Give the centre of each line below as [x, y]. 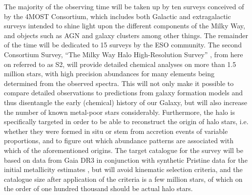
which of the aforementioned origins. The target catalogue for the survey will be [124, 150]
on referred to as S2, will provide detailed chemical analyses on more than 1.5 [120, 64]
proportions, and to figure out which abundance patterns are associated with [119, 141]
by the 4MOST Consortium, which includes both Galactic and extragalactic [117, 16]
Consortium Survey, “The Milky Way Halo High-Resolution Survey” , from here [124, 54]
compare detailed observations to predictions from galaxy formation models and [123, 93]
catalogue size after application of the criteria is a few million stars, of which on [123, 179]
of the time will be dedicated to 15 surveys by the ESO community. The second [123, 45]
